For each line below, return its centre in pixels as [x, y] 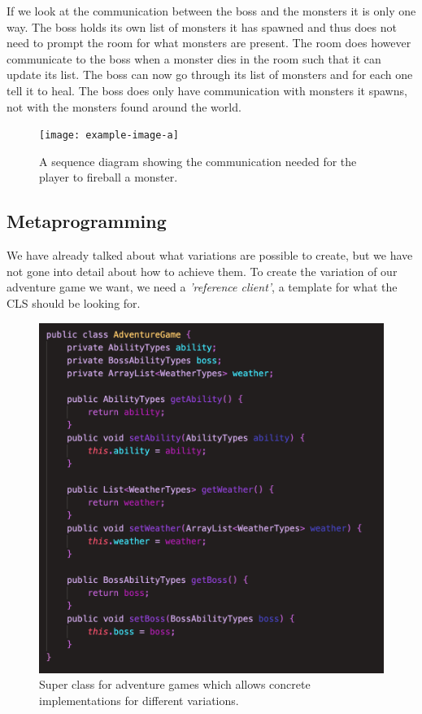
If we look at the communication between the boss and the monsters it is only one [211, 11]
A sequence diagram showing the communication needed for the [198, 161]
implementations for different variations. [139, 700]
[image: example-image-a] [109, 136]
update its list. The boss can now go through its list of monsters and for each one [210, 74]
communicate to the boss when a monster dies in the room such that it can [194, 58]
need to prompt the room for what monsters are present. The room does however [209, 43]
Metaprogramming [87, 221]
